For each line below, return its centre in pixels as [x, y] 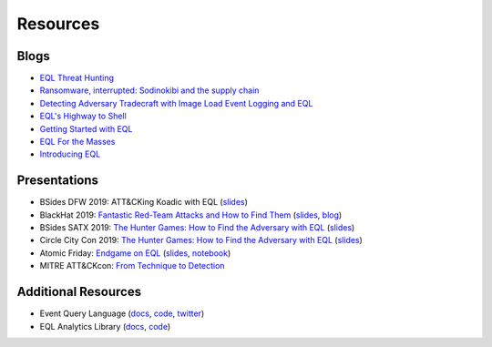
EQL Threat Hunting [77, 78]
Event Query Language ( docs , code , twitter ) [122, 313]
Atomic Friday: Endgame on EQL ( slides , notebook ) [135, 253]
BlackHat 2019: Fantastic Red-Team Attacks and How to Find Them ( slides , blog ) [191, 215]
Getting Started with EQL [86, 128]
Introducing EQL [70, 154]
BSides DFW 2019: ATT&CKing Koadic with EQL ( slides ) [143, 202]
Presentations [58, 181]
